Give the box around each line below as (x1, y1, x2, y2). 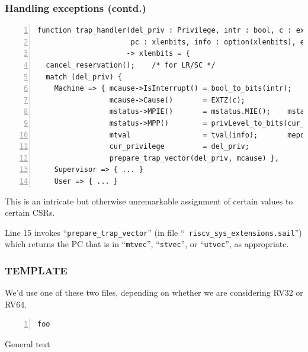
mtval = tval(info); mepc (109, 130, 305, 139)
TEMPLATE (5, 263, 68, 277)
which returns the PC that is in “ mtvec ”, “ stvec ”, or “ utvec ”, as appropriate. (5, 238, 289, 250)
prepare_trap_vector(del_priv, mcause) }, (109, 153, 280, 162)
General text (5, 338, 50, 350)
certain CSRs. (5, 206, 55, 219)
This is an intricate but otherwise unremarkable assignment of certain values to (5, 194, 293, 207)
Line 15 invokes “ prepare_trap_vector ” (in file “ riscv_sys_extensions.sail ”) (5, 226, 302, 238)
